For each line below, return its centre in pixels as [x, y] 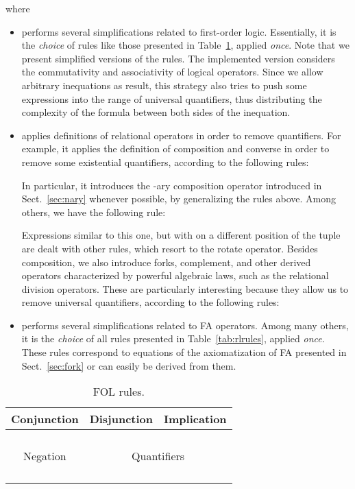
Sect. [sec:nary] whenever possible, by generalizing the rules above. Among [179, 199]
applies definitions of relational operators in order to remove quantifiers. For [181, 135]
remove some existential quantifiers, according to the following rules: [165, 162]
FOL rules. [119, 392]
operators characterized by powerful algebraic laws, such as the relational [175, 275]
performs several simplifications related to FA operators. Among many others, [185, 325]
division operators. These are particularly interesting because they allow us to [185, 288]
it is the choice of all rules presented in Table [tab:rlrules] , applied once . [173, 338]
